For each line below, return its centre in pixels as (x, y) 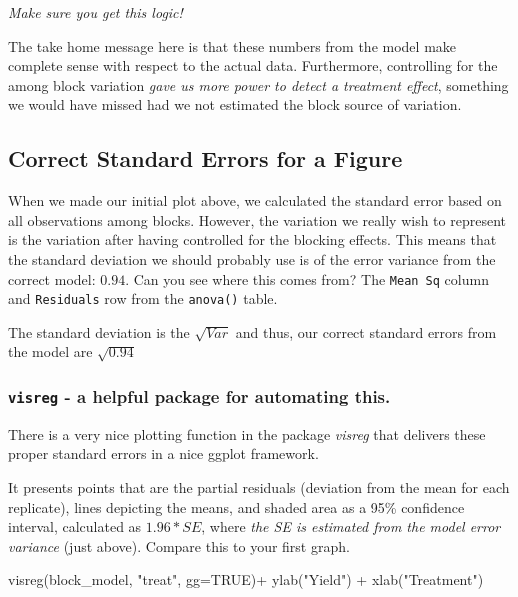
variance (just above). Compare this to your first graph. (179, 545)
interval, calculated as (75, 526)
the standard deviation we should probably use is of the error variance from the (252, 258)
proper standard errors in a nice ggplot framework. (163, 453)
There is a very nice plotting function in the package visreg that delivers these (247, 433)
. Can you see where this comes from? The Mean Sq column (307, 278)
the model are (50, 351)
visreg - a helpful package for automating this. (199, 395)
